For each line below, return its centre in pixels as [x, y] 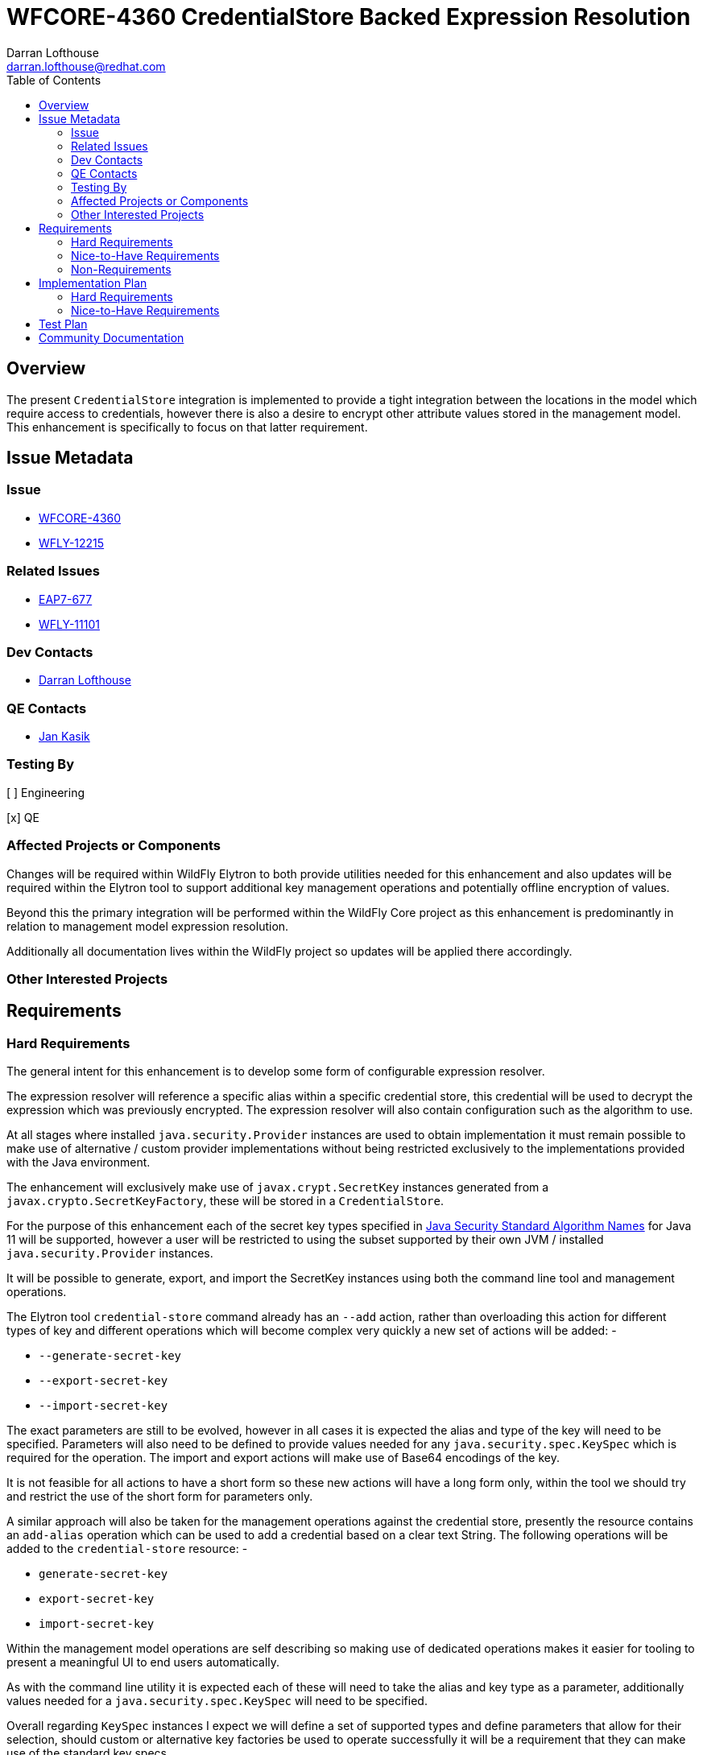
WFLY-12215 [72, 543]
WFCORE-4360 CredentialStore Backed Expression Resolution [349, 17]
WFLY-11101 [69, 624]
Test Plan [63, 324]
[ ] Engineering [46, 792]
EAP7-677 [66, 599]
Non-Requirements [121, 269]
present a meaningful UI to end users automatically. [143, 1662]
